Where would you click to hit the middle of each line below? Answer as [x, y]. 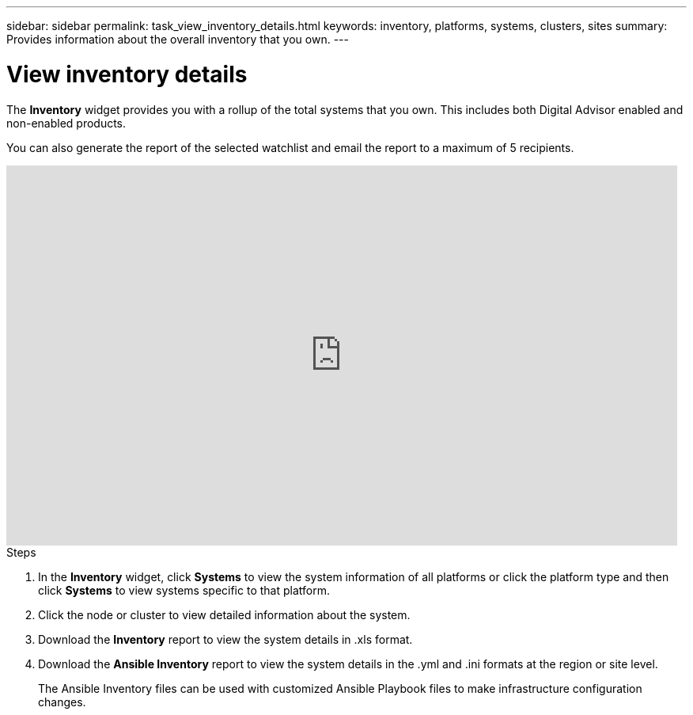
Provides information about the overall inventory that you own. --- [178, 39]
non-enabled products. [66, 123]
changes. [62, 702]
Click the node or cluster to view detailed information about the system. [224, 614]
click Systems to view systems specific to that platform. [184, 590]
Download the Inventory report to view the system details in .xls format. [225, 639]
